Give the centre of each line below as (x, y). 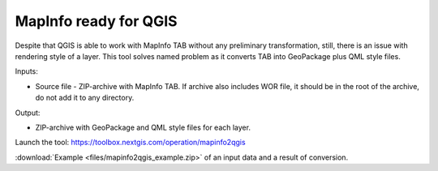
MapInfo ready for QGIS (96, 21)
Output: (28, 113)
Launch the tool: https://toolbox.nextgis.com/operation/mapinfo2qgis (131, 143)
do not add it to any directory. (85, 98)
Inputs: (26, 71)
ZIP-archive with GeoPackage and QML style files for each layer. (143, 127)
